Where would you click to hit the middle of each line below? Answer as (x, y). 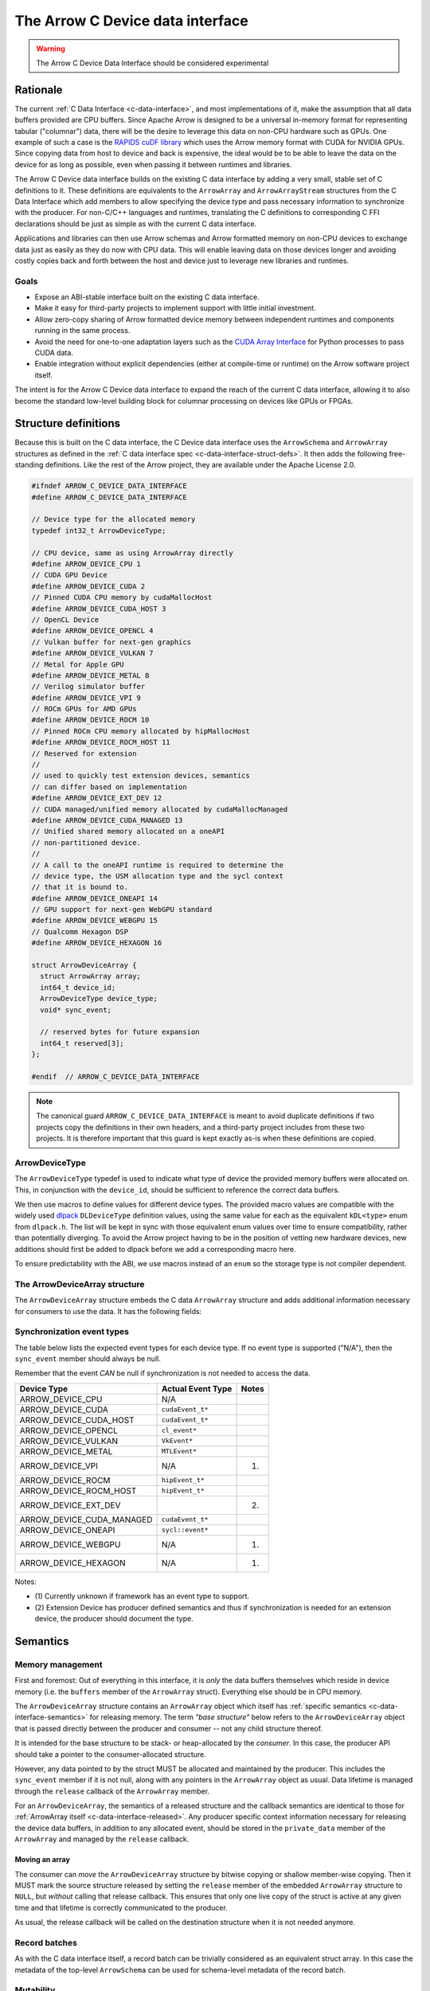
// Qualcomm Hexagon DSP (80, 931)
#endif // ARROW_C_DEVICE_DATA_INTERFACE (115, 1076)
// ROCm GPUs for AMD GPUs (84, 709)
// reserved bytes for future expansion (120, 1032)
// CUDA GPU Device (69, 575)
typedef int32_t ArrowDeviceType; (99, 530)
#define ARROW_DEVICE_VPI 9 (86, 698)
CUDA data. (54, 353)
